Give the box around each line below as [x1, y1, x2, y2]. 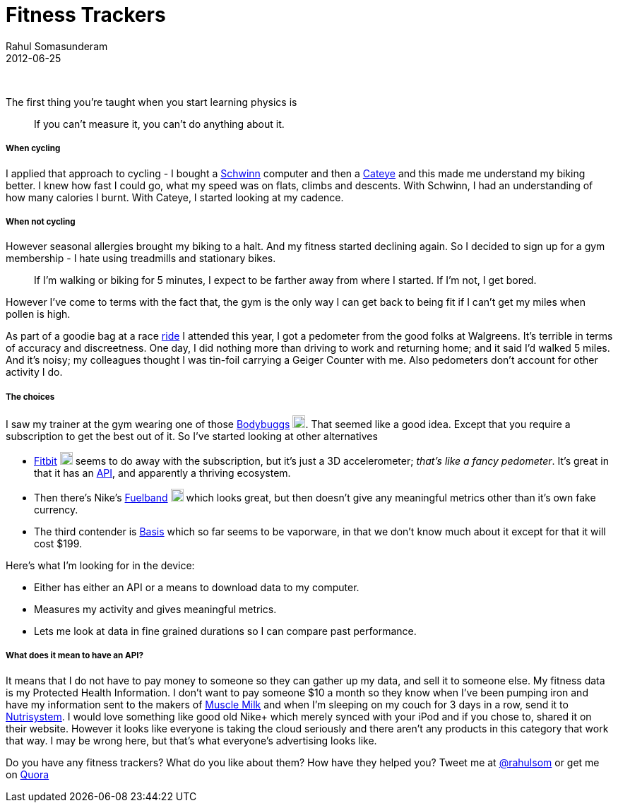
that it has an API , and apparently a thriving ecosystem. [34, 467, 291, 480]
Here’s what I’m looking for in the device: [6, 559, 195, 572]
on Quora [6, 768, 49, 780]
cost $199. [34, 537, 83, 550]
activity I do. [6, 366, 63, 379]
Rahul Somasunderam [6, 40, 108, 52]
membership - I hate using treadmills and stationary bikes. [6, 252, 276, 265]
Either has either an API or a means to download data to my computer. [34, 581, 359, 594]
